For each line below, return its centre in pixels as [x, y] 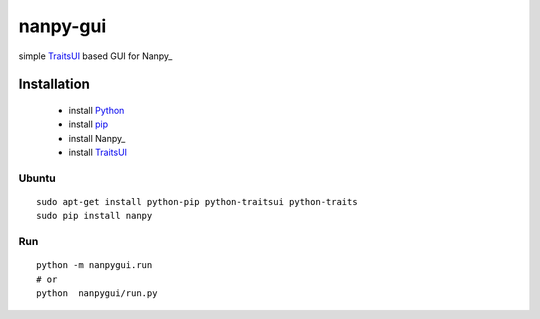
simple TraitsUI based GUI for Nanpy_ [95, 56]
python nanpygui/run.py [97, 293]
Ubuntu [37, 178]
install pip [88, 124]
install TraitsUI [98, 152]
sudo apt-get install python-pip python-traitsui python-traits [197, 202]
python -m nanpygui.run [94, 265]
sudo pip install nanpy [94, 216]
